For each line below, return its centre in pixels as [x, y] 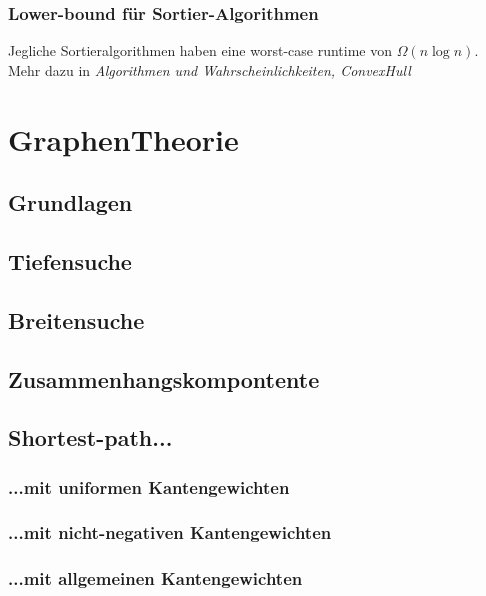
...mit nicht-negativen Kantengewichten [170, 532]
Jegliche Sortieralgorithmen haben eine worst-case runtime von [200, 50]
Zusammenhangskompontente [164, 378]
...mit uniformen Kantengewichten [149, 486]
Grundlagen [70, 202]
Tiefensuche [70, 260]
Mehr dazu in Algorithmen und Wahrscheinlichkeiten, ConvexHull [209, 69]
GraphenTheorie [123, 138]
